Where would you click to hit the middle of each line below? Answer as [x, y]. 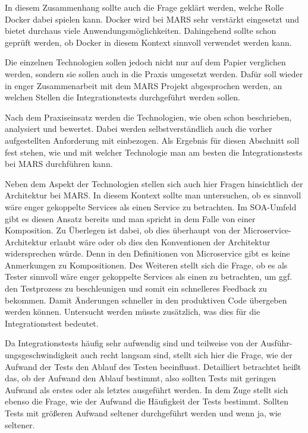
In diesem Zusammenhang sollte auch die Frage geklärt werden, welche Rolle [144, 7]
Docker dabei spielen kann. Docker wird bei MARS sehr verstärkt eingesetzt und [152, 19]
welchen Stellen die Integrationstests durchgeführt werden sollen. [122, 97]
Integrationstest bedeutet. [52, 323]
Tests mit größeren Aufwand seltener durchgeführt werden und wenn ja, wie [143, 413]
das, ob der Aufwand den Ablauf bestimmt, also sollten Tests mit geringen [140, 378]
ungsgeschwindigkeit [42, 355]
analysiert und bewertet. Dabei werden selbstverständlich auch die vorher [139, 129]
